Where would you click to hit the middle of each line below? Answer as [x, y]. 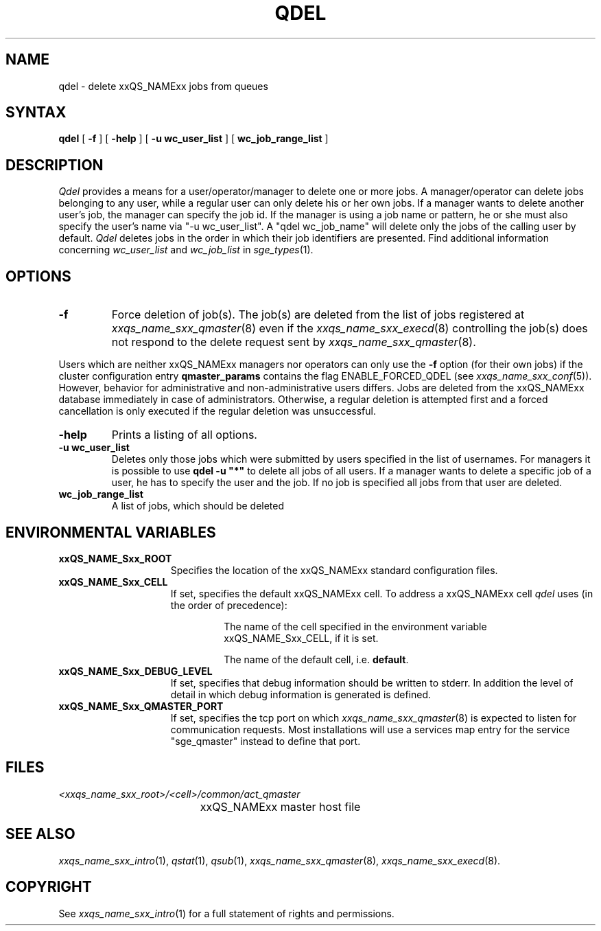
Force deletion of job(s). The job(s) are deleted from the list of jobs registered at [318, 315]
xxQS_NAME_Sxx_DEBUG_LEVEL [135, 671]
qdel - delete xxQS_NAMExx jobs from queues [163, 86]
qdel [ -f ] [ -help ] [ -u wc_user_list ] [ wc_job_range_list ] [193, 139]
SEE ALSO [40, 834]
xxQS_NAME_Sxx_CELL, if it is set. [301, 638]
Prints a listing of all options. [184, 435]
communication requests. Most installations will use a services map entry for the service [370, 729]
